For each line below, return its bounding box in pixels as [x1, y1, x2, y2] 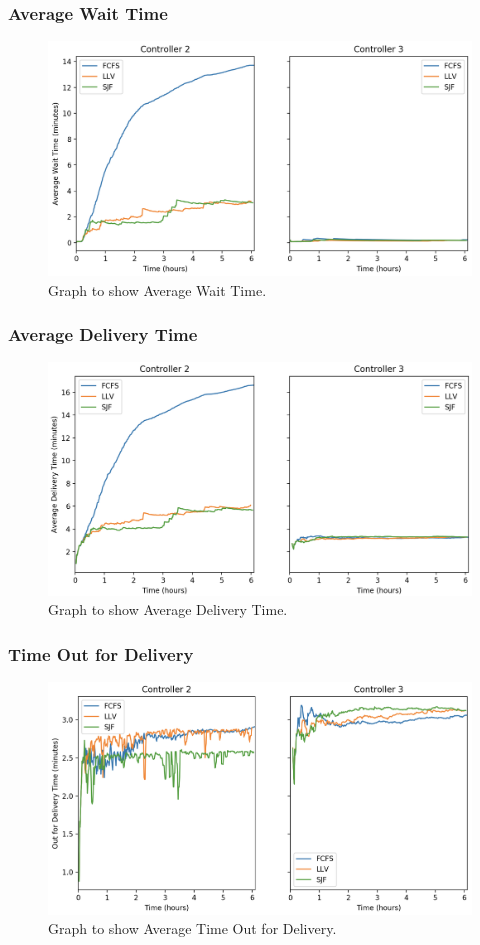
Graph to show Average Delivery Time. [48, 599, 288, 620]
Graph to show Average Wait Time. [48, 279, 267, 300]
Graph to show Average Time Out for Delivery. [48, 918, 337, 939]
